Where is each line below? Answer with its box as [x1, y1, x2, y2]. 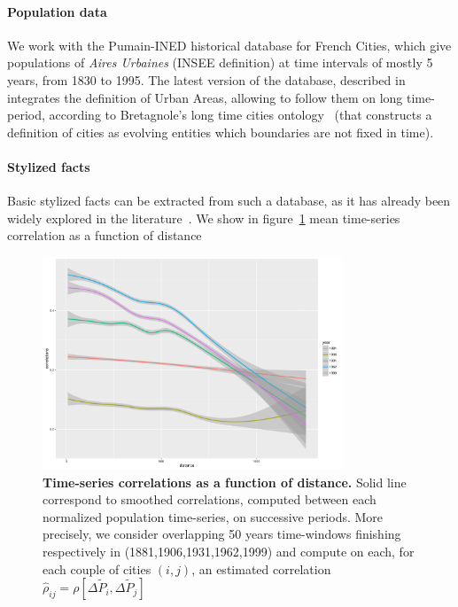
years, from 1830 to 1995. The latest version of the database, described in [7, 70, 406, 89]
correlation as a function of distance [7, 226, 202, 245]
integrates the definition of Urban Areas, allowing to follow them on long [7, 88, 403, 106]
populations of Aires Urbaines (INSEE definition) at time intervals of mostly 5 [7, 53, 433, 72]
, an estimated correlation [191, 559, 331, 578]
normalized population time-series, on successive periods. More [43, 507, 384, 525]
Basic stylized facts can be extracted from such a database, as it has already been [7, 191, 451, 210]
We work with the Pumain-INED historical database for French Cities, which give [7, 35, 452, 54]
